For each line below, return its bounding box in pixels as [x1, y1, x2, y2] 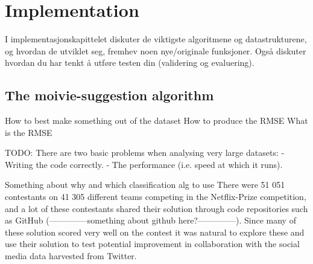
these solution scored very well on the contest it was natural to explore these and [5, 225, 305, 238]
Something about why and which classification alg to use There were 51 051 [5, 178, 285, 191]
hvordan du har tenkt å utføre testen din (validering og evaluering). [5, 56, 255, 69]
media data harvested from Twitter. [5, 250, 137, 262]
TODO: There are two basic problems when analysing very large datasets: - [5, 146, 285, 159]
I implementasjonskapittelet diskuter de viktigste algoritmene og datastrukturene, [5, 33, 307, 45]
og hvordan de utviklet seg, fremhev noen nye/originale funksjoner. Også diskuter [5, 44, 306, 57]
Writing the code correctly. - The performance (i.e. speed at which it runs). [5, 158, 283, 170]
